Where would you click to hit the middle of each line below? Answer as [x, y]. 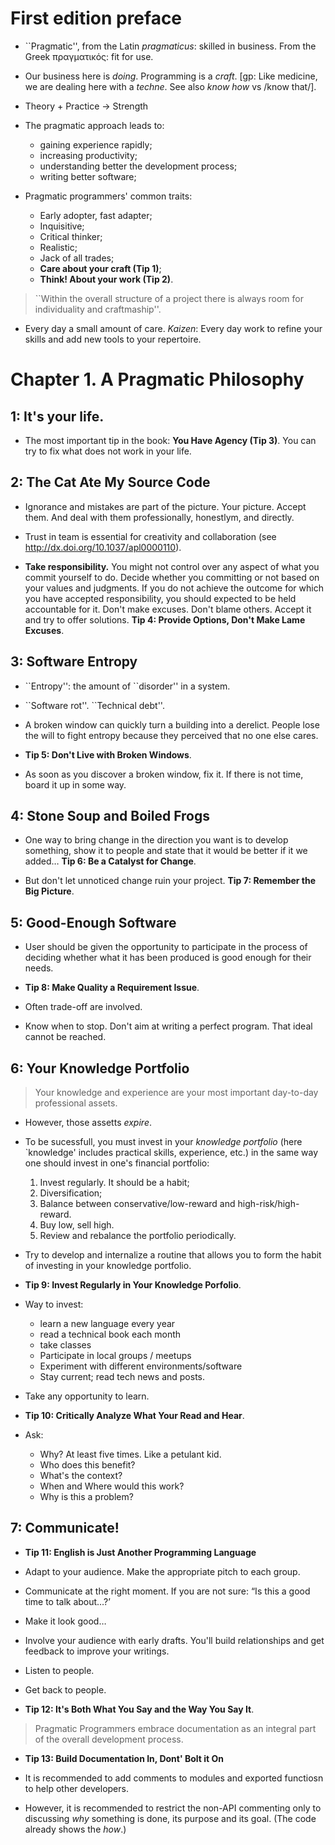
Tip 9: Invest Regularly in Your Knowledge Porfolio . [133, 1285]
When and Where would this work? [112, 1486]
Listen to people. [59, 1670]
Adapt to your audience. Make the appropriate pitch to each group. [162, 1571]
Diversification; [71, 1193]
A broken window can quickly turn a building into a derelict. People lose [172, 724]
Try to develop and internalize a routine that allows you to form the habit [173, 1255]
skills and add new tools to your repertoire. [113, 339]
